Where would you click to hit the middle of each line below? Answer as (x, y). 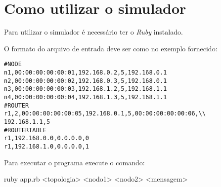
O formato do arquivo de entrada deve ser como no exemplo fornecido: (111, 48)
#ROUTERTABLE (25, 130)
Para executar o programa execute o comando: (74, 162)
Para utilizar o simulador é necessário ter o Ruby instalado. (93, 32)
